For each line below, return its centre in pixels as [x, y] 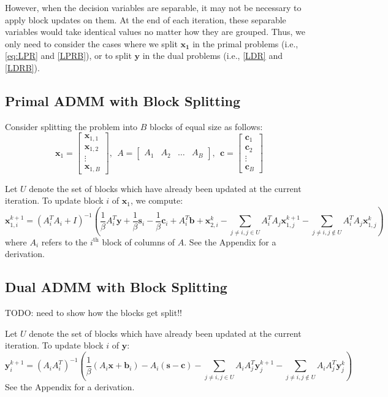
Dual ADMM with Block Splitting [116, 287]
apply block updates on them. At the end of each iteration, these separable [146, 19]
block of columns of [139, 241]
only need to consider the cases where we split [91, 43]
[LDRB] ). [22, 67]
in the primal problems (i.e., [245, 43]
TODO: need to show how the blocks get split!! [93, 313]
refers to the [64, 241]
